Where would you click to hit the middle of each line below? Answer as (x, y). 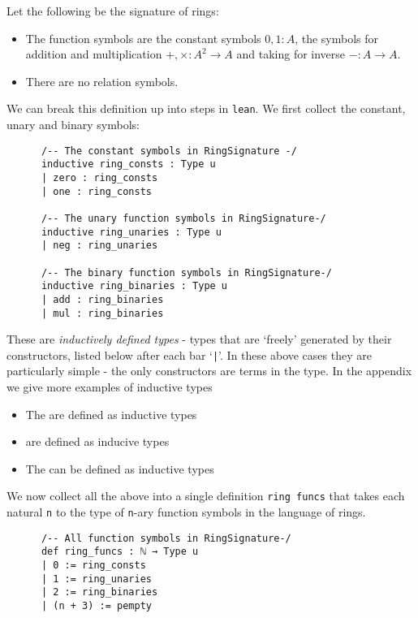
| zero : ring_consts (99, 177)
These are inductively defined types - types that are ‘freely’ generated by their (199, 339)
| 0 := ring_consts (93, 565)
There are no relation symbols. (102, 81)
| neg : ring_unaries (99, 246)
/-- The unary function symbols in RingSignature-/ (183, 218)
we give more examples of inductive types (110, 387)
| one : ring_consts (96, 191)
